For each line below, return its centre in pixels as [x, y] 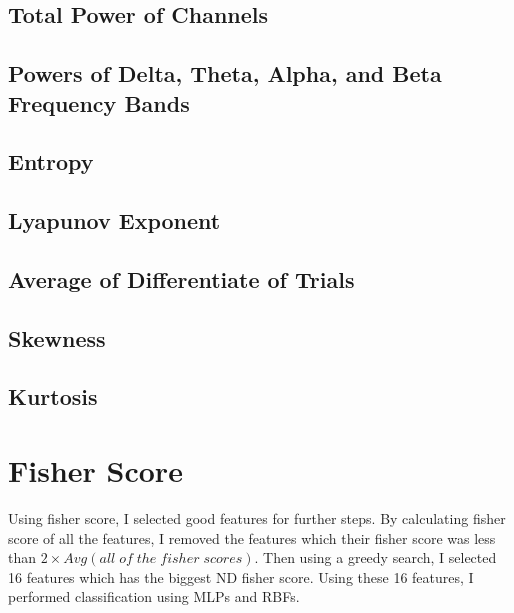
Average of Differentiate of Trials [181, 278]
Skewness [57, 337]
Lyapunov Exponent [114, 220]
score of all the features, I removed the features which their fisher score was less [252, 537]
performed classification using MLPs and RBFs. [154, 596]
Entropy [51, 161]
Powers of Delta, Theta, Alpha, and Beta [225, 73]
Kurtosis [53, 396]
